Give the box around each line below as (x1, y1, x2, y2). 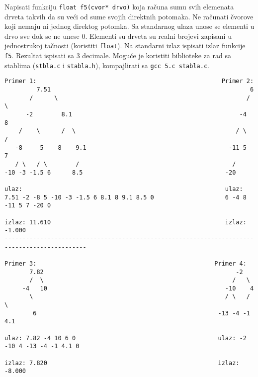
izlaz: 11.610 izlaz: (4, 218, 247, 226)
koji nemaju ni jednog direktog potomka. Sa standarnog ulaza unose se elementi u (4, 21, 255, 31)
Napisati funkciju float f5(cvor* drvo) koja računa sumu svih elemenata (4, 1, 234, 11)
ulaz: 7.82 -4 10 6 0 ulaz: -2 (4, 334, 247, 342)
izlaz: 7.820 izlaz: (4, 359, 240, 367)
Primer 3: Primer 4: (4, 260, 247, 267)
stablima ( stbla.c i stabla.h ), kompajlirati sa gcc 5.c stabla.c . (4, 60, 209, 70)
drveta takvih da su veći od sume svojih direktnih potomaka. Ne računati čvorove (4, 11, 254, 21)
